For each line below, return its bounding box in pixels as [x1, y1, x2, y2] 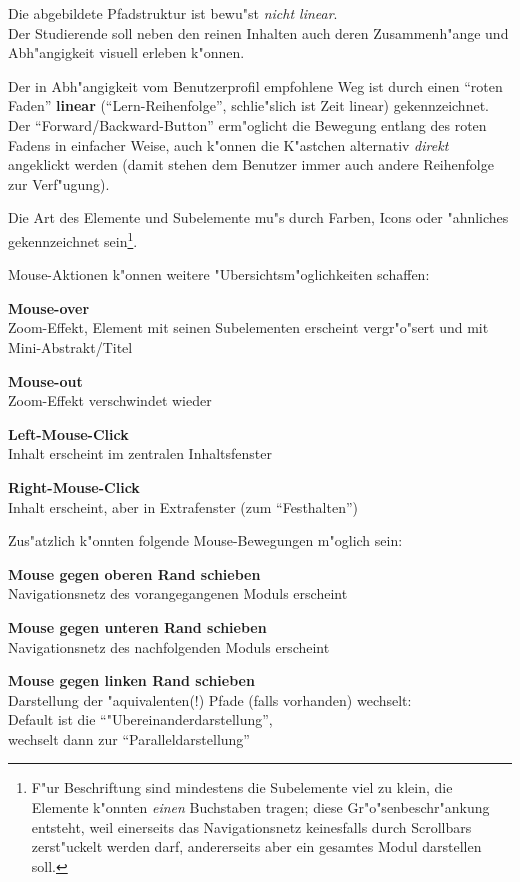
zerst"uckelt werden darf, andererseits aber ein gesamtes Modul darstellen [31, 836, 482, 857]
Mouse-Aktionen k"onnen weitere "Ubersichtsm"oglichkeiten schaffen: [8, 264, 430, 285]
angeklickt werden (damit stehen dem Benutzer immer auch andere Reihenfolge [8, 154, 494, 175]
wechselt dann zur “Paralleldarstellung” [8, 728, 250, 749]
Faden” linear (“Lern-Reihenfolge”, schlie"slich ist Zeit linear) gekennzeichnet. [8, 95, 489, 116]
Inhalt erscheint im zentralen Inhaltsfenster [8, 443, 273, 464]
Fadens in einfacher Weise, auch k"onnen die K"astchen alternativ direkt [8, 134, 449, 155]
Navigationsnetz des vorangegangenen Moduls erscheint [8, 583, 348, 604]
